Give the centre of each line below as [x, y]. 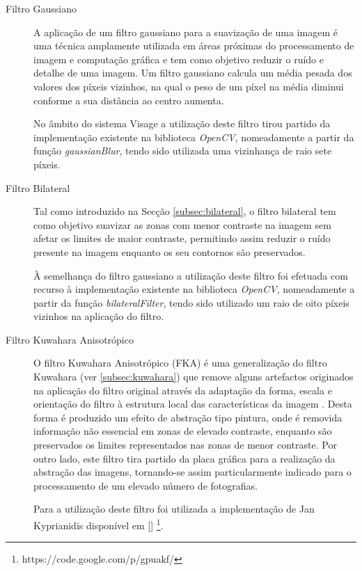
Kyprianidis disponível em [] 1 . [99, 524]
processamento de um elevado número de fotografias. [145, 485]
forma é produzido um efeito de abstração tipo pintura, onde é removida [188, 417]
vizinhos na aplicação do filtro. [99, 316]
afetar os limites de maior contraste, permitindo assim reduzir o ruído [182, 238]
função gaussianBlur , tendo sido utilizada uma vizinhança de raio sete [183, 151]
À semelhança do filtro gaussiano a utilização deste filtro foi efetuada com [191, 275]
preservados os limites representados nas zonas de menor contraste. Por [185, 445]
